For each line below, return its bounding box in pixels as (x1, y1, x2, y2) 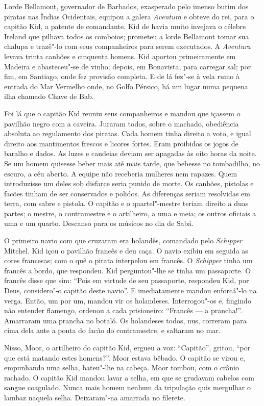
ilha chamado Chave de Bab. (4, 91, 94, 102)
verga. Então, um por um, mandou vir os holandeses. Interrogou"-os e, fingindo (4, 295, 251, 306)
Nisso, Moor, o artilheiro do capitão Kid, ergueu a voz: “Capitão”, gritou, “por (4, 342, 251, 352)
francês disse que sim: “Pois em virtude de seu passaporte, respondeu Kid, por (4, 275, 249, 286)
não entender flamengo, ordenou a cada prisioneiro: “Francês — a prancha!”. (4, 305, 243, 316)
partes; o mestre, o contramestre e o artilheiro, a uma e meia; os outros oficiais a (4, 208, 256, 218)
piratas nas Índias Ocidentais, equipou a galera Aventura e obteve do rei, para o (4, 11, 254, 21)
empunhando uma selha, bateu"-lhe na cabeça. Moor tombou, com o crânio (4, 362, 239, 373)
